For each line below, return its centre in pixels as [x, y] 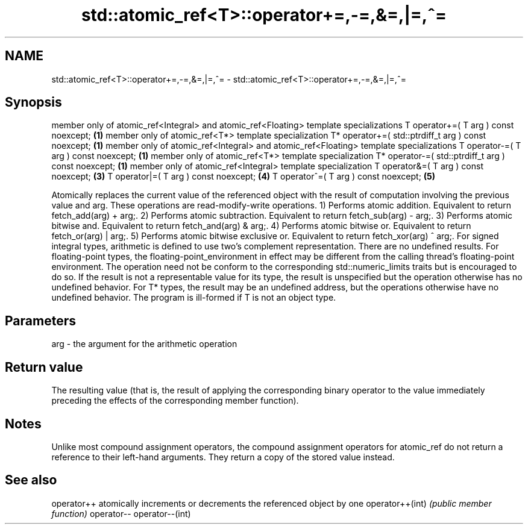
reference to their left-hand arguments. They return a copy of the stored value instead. [223, 457]
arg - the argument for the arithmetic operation [144, 344]
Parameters [40, 321]
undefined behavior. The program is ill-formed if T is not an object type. [194, 298]
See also [31, 480]
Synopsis [33, 102]
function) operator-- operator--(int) [121, 513]
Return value [44, 367]
